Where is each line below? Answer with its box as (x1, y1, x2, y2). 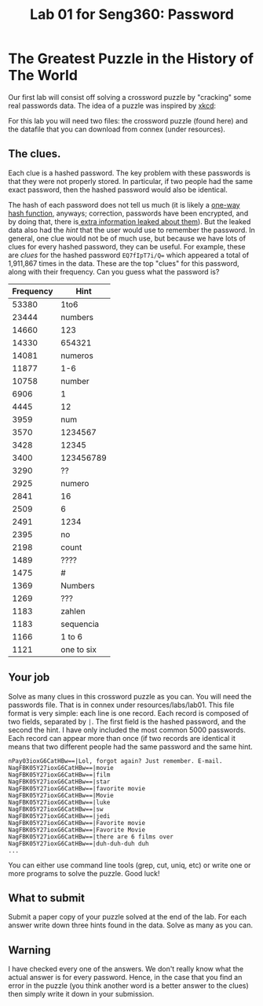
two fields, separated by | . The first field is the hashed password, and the (8, 717, 247, 726)
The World (8, 67, 79, 84)
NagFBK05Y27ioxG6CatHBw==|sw (8, 805, 104, 813)
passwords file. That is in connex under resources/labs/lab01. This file (8, 700, 235, 709)
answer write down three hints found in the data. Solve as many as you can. (8, 920, 254, 930)
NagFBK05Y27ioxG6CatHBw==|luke (8, 798, 111, 806)
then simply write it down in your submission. (8, 989, 155, 999)
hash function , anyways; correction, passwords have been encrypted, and (8, 208, 249, 218)
